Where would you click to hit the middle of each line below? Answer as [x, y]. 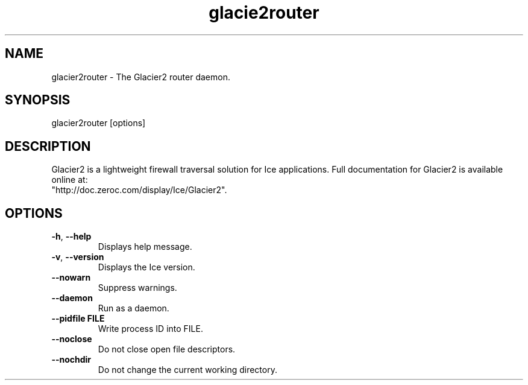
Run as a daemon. [134, 308]
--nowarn [71, 278]
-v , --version [78, 257]
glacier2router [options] [99, 123]
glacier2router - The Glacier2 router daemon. [141, 77]
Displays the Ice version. [146, 267]
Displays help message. [145, 247]
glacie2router [264, 13]
